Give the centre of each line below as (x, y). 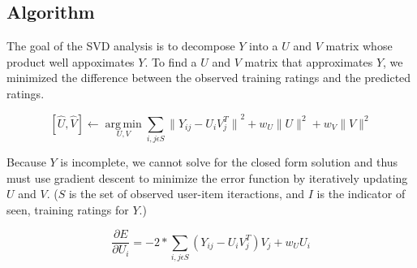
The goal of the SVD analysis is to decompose (121, 46)
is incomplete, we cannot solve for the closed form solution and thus (229, 161)
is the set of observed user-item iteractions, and (187, 194)
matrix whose (359, 46)
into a (264, 46)
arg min (123, 124)
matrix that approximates (309, 61)
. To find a (171, 61)
